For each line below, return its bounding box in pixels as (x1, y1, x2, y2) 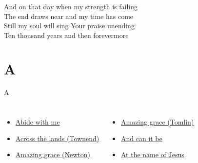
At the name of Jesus (120, 149, 184, 160)
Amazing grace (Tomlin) (120, 117, 194, 127)
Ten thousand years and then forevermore (4, 30, 129, 40)
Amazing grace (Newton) (15, 149, 91, 160)
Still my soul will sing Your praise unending (4, 20, 135, 31)
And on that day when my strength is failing (4, 1, 138, 11)
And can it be (120, 133, 162, 143)
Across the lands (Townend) (15, 133, 99, 143)
